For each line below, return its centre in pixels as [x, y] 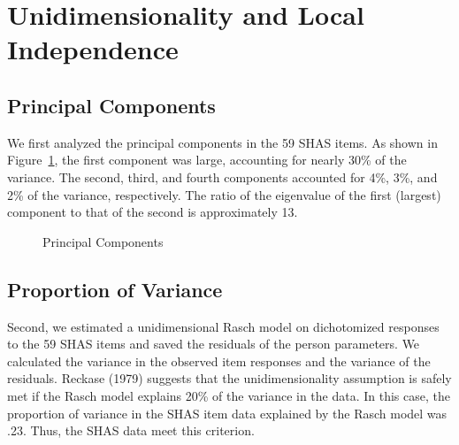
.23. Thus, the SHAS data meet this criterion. [131, 430]
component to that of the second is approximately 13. [153, 212]
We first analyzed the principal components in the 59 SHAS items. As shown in [222, 142]
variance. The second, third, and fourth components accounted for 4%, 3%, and [222, 176]
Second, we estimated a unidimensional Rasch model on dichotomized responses [223, 326]
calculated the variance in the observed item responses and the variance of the [219, 361]
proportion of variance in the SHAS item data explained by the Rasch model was [227, 413]
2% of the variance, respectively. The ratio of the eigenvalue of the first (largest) [224, 194]
